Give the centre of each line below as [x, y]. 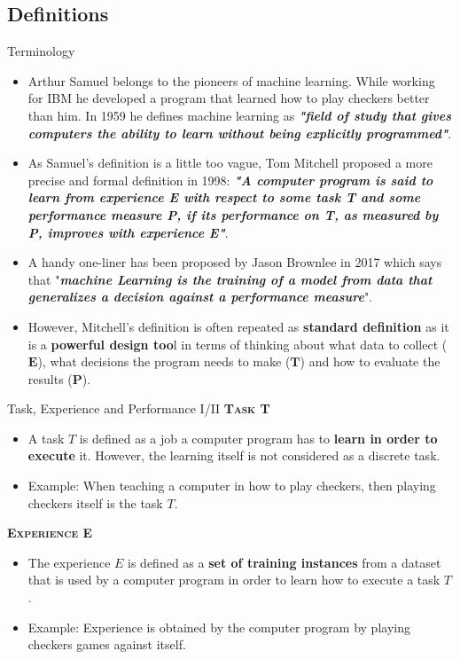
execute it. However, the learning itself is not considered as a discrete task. [234, 455]
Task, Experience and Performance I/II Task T [139, 408]
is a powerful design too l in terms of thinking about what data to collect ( [238, 344]
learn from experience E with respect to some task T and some [224, 197]
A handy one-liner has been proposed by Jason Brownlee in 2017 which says [235, 262]
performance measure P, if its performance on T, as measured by [233, 214]
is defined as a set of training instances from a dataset [285, 562]
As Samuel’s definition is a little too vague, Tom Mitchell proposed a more [230, 163]
